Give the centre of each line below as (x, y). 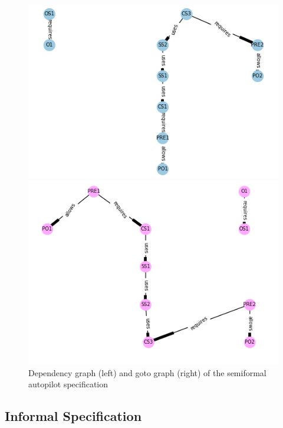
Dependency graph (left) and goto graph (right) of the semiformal (147, 372)
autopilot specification (68, 384)
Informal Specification (73, 416)
